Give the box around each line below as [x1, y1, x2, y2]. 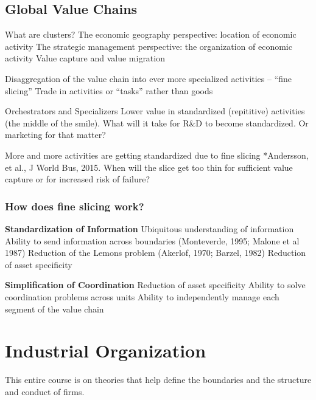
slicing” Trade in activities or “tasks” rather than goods [5, 84, 213, 97]
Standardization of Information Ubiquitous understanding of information [5, 222, 294, 235]
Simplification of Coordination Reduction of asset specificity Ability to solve [5, 278, 306, 291]
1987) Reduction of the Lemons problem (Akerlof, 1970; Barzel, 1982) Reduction [5, 246, 306, 259]
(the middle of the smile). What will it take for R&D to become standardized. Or [5, 116, 309, 129]
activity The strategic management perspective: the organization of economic [5, 40, 292, 52]
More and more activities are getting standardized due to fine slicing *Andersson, [5, 148, 309, 161]
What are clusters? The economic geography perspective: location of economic [5, 28, 297, 41]
